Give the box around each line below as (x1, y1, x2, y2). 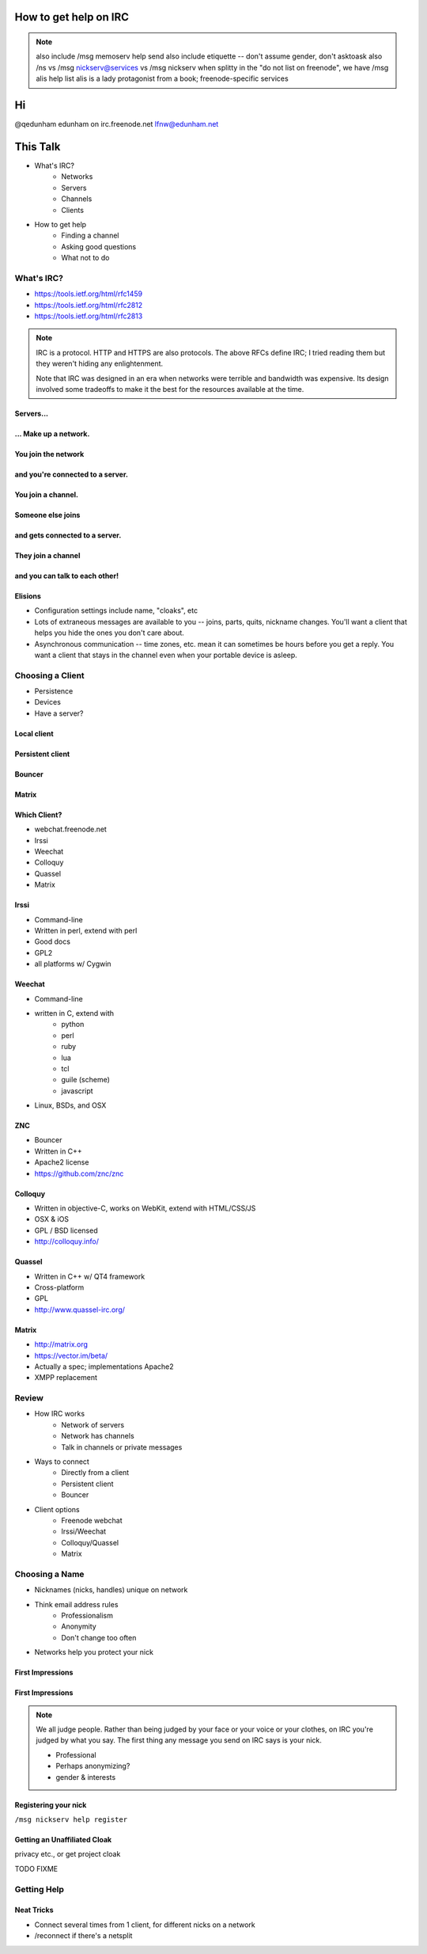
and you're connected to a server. (14, 469, 128, 479)
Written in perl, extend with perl (34, 926, 138, 935)
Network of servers (61, 1420, 125, 1429)
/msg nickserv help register (14, 1815, 128, 1824)
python (61, 1020, 85, 1029)
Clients (61, 205, 85, 215)
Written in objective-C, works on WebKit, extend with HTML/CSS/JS (34, 1203, 256, 1213)
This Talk (14, 139, 61, 154)
